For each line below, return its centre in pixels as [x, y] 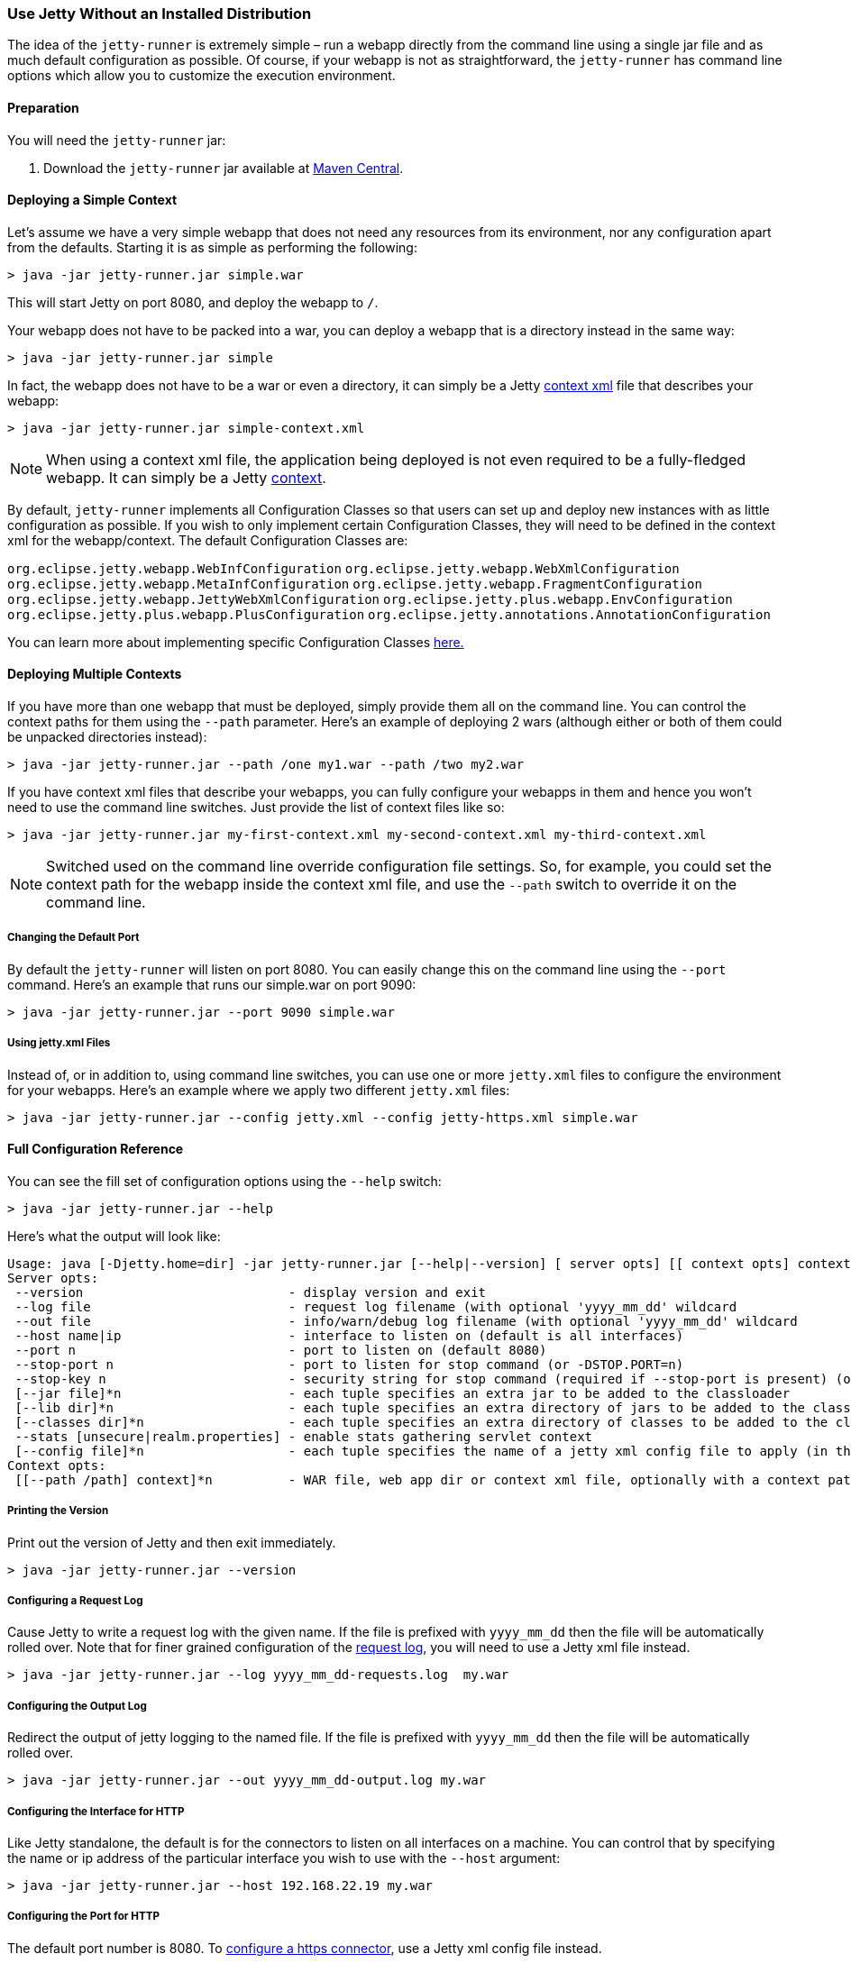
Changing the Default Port [73, 938]
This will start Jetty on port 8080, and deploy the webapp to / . [193, 302]
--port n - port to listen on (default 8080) [281, 1350]
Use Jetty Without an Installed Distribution [160, 14]
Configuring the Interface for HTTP [96, 1811]
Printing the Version [58, 1511]
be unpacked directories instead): [107, 737]
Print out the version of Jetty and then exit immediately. [172, 1542]
